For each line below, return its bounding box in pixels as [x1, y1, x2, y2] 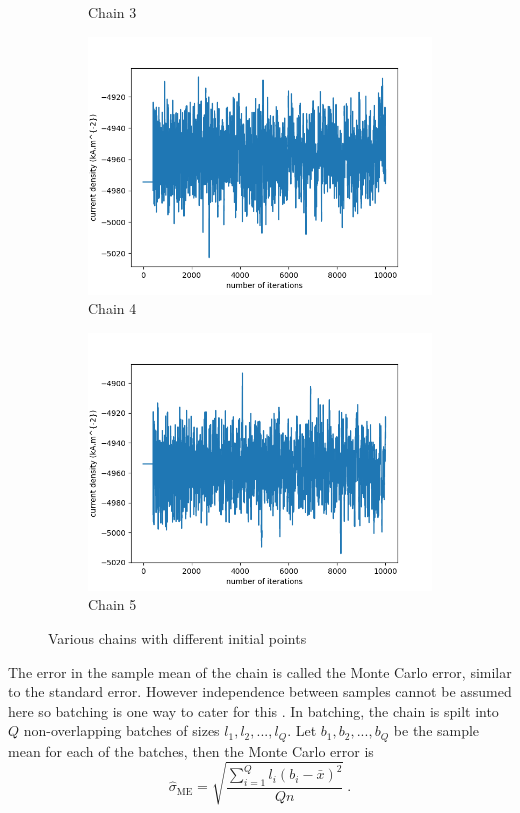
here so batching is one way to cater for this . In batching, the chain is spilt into [8, 700, 499, 721]
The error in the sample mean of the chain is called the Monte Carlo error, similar [8, 661, 512, 682]
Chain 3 [88, 2, 137, 22]
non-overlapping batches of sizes [23, 720, 220, 741]
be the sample [393, 720, 480, 741]
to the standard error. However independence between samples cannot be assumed [8, 681, 512, 702]
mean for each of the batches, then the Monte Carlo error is [8, 740, 374, 761]
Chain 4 [88, 298, 137, 319]
